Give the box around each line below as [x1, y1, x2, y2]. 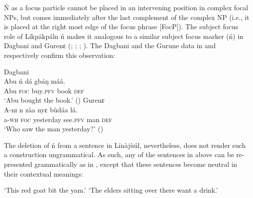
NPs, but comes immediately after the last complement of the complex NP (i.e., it [4, 12, 250, 22]
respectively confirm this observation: [4, 50, 115, 60]
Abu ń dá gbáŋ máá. [4, 76, 65, 86]
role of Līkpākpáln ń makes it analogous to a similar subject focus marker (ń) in [4, 31, 244, 41]
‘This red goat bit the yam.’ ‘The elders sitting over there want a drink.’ [4, 185, 218, 195]
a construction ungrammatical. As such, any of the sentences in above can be [4, 149, 234, 160]
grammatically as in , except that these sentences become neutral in [34, 159, 237, 169]
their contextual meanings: [4, 168, 83, 179]
